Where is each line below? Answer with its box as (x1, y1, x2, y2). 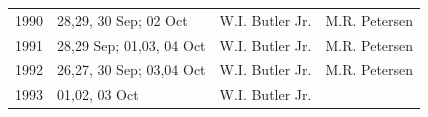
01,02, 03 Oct (57, 84, 139, 105)
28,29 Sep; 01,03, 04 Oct (57, 34, 206, 55)
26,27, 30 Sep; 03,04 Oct (57, 59, 206, 80)
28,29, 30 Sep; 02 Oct (57, 9, 188, 30)
